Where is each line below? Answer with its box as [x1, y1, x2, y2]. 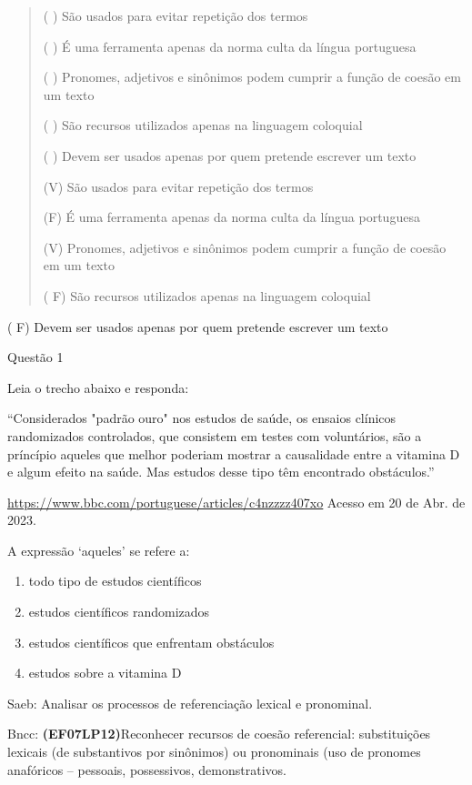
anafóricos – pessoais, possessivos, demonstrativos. [7, 760, 286, 779]
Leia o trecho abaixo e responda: [7, 377, 189, 397]
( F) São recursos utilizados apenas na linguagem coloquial [43, 286, 371, 305]
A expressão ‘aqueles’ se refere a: [7, 540, 190, 559]
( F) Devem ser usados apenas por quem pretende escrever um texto [7, 317, 388, 336]
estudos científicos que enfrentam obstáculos [28, 632, 275, 651]
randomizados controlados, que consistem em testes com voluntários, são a [7, 426, 422, 445]
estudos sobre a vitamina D [28, 663, 182, 682]
